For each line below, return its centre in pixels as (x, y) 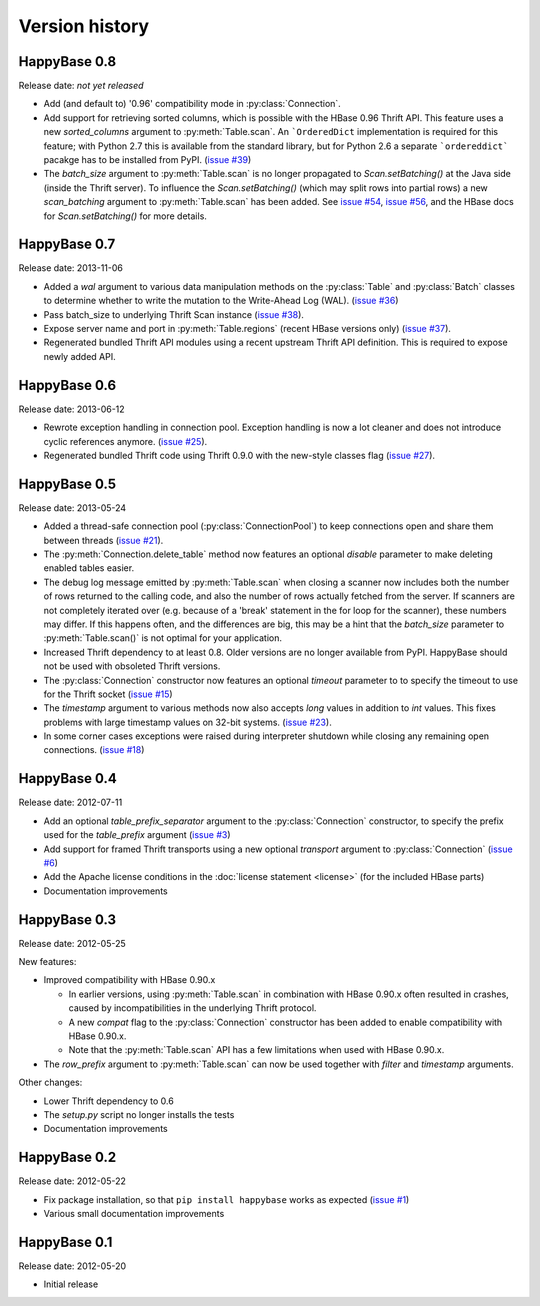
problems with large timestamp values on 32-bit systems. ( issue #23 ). (187, 722)
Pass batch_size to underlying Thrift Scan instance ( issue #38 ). (174, 314)
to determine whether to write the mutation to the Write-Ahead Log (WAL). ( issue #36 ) (221, 301)
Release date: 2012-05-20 (72, 1266)
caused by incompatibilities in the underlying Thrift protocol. (192, 1008)
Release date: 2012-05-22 (72, 1181)
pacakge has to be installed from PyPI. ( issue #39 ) (147, 160)
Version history (84, 26)
